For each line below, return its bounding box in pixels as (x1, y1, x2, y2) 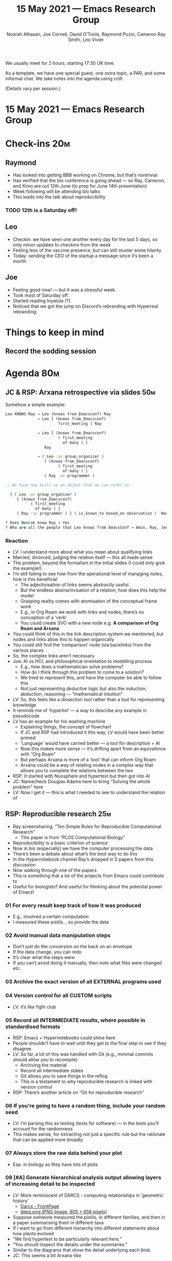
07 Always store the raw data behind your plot (5, 1149, 122, 1157)
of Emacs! (12, 889, 34, 895)
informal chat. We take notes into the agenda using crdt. (5, 75, 124, 81)
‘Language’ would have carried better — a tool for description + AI (20, 740, 160, 747)
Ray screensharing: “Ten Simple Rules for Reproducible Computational (12, 823, 162, 829)
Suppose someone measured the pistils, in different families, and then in (12, 1214, 165, 1220)
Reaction (5, 537, 28, 544)
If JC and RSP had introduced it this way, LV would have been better (20, 729, 165, 736)
